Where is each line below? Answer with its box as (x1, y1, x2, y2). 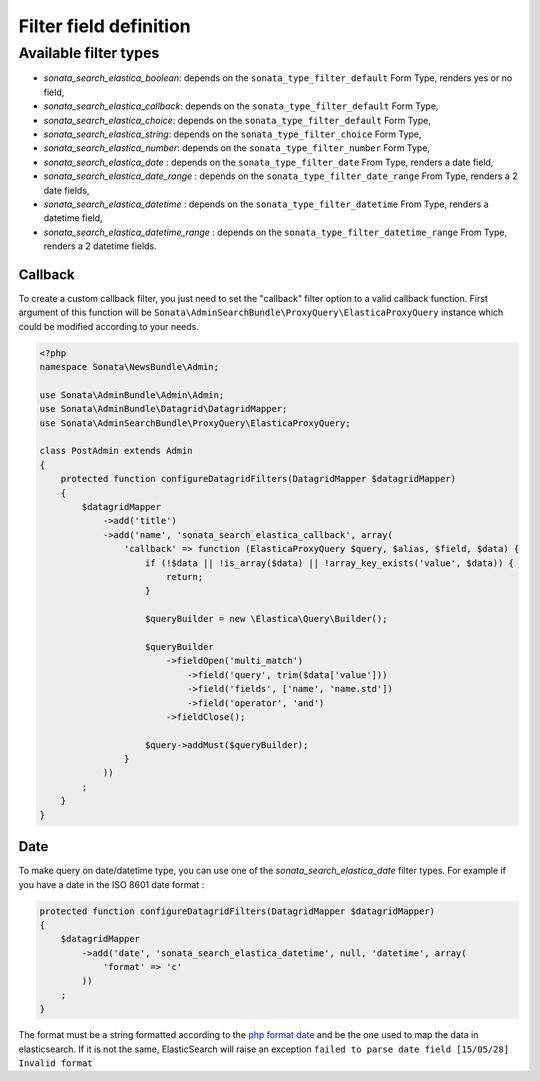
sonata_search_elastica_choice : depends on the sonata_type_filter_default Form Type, (43, 114, 432, 126)
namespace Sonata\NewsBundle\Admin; (39, 361, 220, 373)
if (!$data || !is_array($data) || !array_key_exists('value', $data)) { (145, 557, 515, 569)
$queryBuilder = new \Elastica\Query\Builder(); (145, 613, 388, 625)
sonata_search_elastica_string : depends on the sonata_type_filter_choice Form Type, (43, 128, 422, 140)
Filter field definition (18, 15, 191, 37)
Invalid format (18, 1058, 94, 1069)
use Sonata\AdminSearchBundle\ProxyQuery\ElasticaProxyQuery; (39, 417, 351, 429)
